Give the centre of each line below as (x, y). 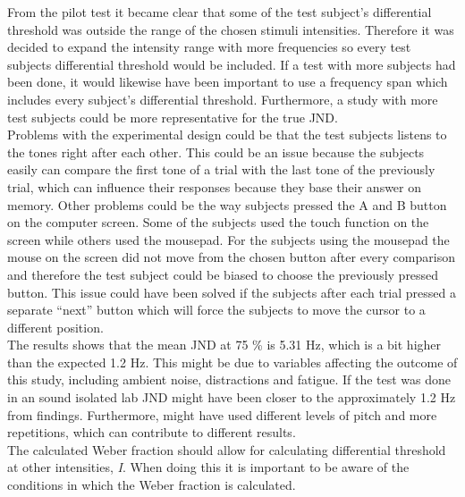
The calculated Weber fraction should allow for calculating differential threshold (227, 449)
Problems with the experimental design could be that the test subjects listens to (227, 135)
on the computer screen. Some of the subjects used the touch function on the (218, 222)
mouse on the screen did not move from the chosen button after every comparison (231, 257)
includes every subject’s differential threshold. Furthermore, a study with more (223, 99)
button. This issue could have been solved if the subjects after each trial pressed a (232, 292)
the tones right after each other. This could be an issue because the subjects (216, 152)
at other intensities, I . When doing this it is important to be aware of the (208, 467)
